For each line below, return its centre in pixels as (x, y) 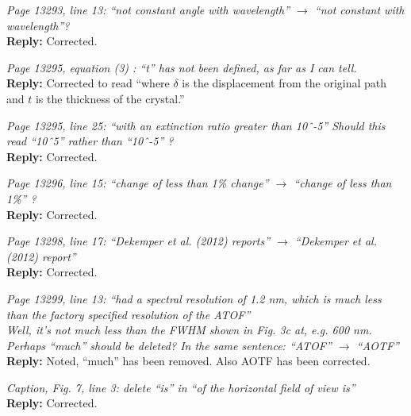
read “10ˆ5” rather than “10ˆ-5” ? (90, 141)
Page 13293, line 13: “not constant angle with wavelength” (148, 10)
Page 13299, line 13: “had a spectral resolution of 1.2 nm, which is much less (194, 298)
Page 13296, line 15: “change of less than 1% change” (138, 183)
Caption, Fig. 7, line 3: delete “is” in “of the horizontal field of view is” (181, 387)
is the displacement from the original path (284, 83)
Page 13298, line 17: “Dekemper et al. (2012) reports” (138, 241)
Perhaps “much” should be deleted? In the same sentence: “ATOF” (169, 345)
